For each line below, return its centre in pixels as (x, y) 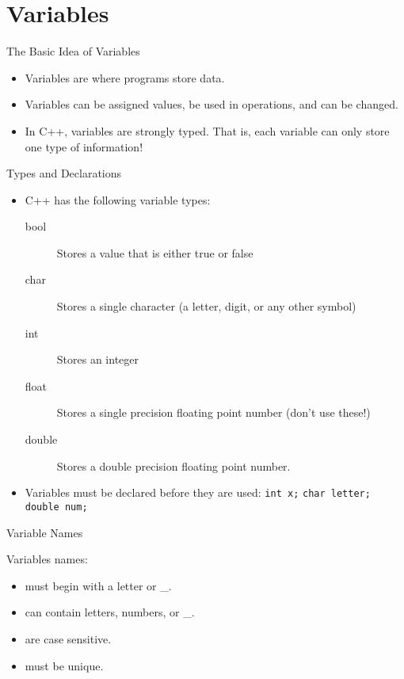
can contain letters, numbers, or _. (110, 612)
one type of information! (84, 146)
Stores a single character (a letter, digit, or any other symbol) (206, 306)
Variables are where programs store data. (125, 77)
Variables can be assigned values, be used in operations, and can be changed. (212, 104)
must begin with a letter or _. (98, 585)
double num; (56, 507)
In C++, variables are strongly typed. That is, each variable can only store (207, 130)
